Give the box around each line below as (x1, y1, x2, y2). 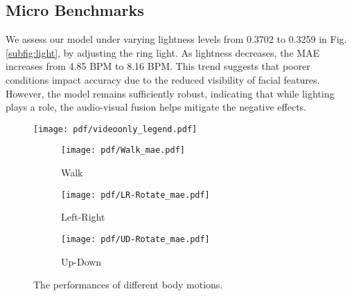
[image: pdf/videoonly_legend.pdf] (33, 124, 197, 134)
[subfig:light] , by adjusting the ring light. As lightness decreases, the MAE (6, 45, 320, 59)
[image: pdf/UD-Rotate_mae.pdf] (61, 234, 210, 244)
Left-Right (61, 210, 105, 224)
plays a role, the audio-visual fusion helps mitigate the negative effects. (6, 100, 307, 114)
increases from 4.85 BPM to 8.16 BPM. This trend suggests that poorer (6, 59, 310, 73)
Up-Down (61, 254, 102, 268)
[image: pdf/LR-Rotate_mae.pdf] (61, 189, 210, 200)
